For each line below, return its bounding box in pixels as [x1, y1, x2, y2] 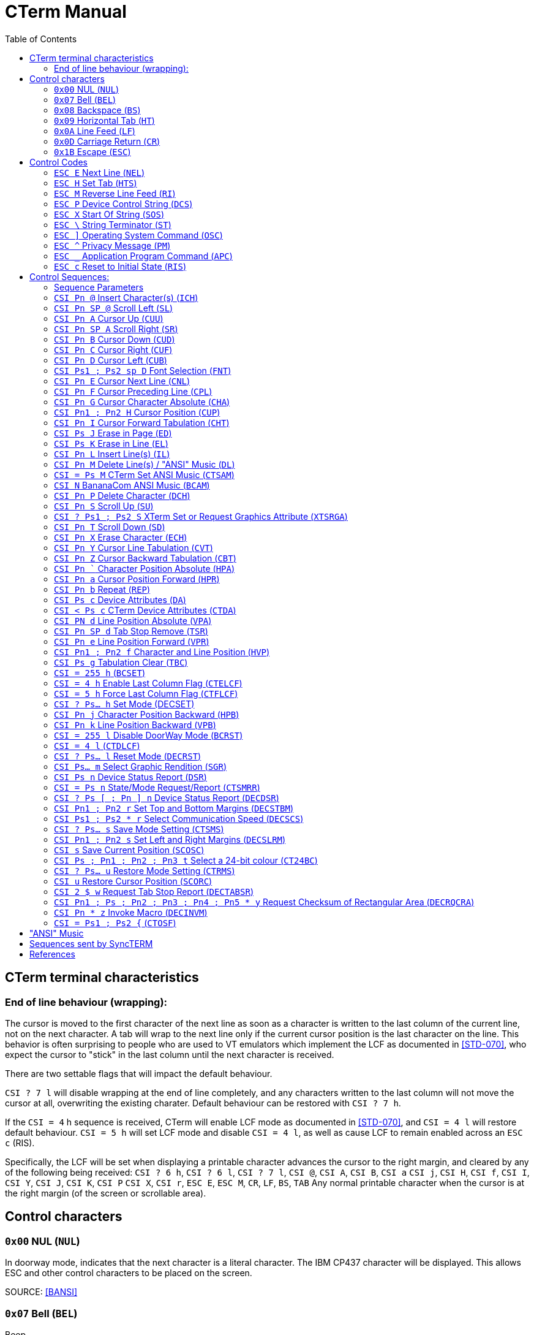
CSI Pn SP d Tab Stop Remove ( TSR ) [54, 625, 208, 636]
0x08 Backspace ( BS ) [54, 104, 141, 115]
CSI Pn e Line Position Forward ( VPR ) [54, 636, 209, 647]
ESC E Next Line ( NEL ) [54, 167, 145, 178]
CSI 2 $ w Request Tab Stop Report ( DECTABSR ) [54, 886, 254, 897]
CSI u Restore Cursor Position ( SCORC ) [54, 875, 212, 886]
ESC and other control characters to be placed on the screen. [5, 1268, 252, 1279]
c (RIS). [5, 1137, 35, 1148]
